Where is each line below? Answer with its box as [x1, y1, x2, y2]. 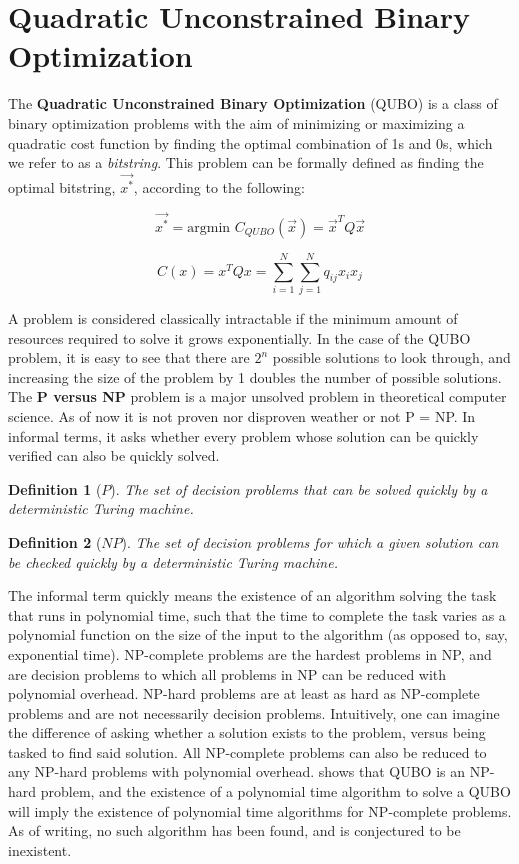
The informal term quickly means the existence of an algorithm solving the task [8, 585, 497, 606]
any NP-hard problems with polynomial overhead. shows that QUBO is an [8, 761, 466, 782]
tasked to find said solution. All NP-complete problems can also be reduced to [8, 741, 487, 762]
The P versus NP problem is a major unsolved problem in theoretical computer [8, 386, 507, 407]
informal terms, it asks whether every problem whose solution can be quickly [8, 425, 479, 446]
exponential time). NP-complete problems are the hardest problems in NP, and [8, 643, 492, 664]
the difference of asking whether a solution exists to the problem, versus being [8, 722, 486, 743]
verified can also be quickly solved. [8, 445, 220, 466]
